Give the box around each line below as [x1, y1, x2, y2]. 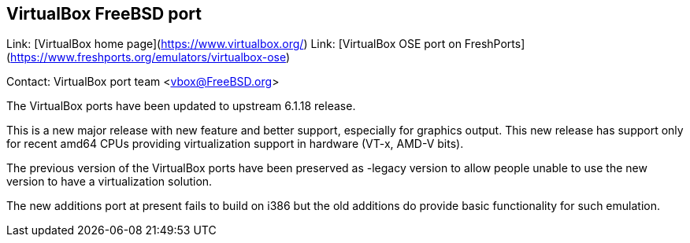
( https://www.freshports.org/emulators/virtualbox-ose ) [6, 50, 291, 64]
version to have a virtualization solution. [6, 175, 213, 189]
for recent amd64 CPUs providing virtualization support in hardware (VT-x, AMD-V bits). [6, 137, 464, 151]
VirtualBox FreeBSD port [6, 4, 202, 24]
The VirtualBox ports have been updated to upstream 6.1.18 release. [6, 99, 356, 113]
